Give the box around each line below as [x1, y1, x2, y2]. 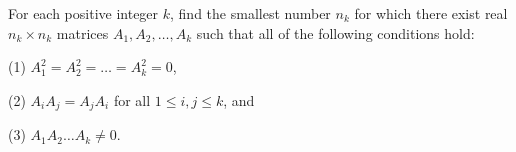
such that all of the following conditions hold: [196, 22, 475, 43]
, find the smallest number [170, 3, 331, 23]
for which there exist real [354, 3, 508, 23]
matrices [56, 22, 109, 43]
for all [113, 89, 151, 110]
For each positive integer [8, 3, 159, 23]
